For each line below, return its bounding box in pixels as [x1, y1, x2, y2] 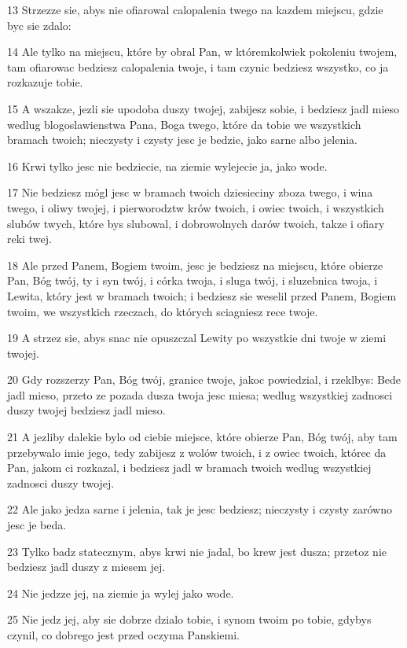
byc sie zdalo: [7, 17, 71, 33]
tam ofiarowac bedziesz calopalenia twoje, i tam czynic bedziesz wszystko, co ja [7, 58, 389, 75]
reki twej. [7, 230, 52, 247]
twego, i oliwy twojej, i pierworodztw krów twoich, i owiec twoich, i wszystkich [7, 199, 384, 215]
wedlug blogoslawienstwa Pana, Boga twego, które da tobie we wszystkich [7, 116, 361, 132]
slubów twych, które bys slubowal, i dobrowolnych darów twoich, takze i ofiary [7, 215, 385, 231]
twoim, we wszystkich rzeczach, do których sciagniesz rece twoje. [7, 303, 318, 319]
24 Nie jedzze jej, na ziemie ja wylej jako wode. [7, 584, 234, 601]
